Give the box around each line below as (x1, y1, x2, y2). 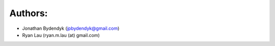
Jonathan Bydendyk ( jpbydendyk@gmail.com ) (22, 25, 120, 31)
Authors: (9, 8, 48, 19)
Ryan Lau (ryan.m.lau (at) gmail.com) (22, 32, 100, 38)
